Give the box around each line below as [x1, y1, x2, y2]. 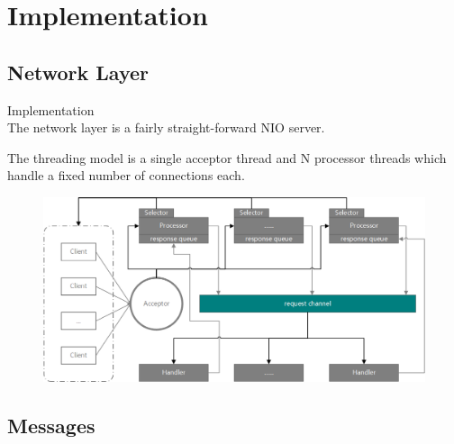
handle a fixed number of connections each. [7, 166, 245, 185]
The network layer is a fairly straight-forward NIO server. [7, 118, 325, 137]
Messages [7, 411, 95, 439]
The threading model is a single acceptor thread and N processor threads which [7, 148, 447, 167]
